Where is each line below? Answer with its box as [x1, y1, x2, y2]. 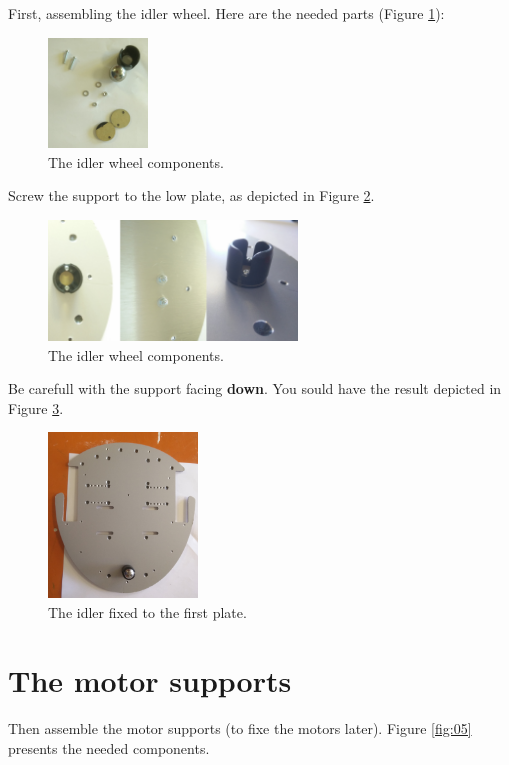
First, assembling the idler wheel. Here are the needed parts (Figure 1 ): [8, 3, 445, 23]
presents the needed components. [8, 737, 210, 758]
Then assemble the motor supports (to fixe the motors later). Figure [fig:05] [8, 718, 472, 739]
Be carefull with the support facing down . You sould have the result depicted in [8, 378, 502, 399]
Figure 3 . [8, 397, 64, 418]
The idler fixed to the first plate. [48, 601, 247, 622]
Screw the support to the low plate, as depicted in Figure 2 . [8, 185, 375, 206]
